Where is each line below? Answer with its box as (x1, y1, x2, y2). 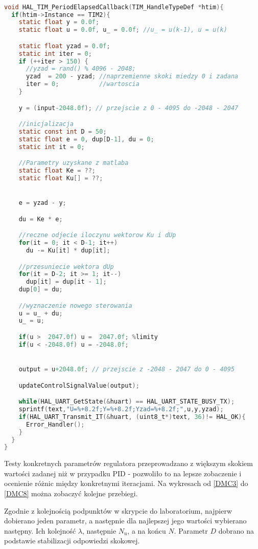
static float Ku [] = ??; (18, 175, 103, 182)
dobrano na (218, 525, 254, 536)
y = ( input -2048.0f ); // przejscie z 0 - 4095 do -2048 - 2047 (18, 104, 239, 112)
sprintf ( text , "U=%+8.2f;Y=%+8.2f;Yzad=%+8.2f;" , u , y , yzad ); (18, 406, 224, 413)
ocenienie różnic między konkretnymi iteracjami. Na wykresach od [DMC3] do (4, 478, 248, 489)
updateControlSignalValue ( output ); (18, 382, 139, 389)
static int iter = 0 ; (18, 50, 92, 57)
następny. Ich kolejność (4, 525, 76, 536)
